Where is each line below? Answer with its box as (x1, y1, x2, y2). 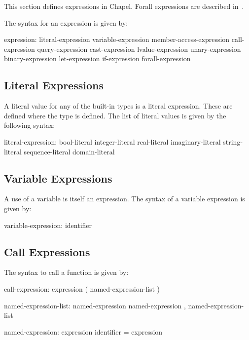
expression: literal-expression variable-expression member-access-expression (4, 34, 230, 44)
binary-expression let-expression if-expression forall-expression (4, 53, 191, 64)
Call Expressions (4, 244, 90, 259)
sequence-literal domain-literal (24, 146, 115, 156)
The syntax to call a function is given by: (4, 267, 129, 277)
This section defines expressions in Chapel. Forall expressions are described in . (4, 1, 244, 11)
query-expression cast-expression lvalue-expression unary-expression (37, 43, 241, 54)
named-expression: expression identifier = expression (4, 326, 163, 337)
